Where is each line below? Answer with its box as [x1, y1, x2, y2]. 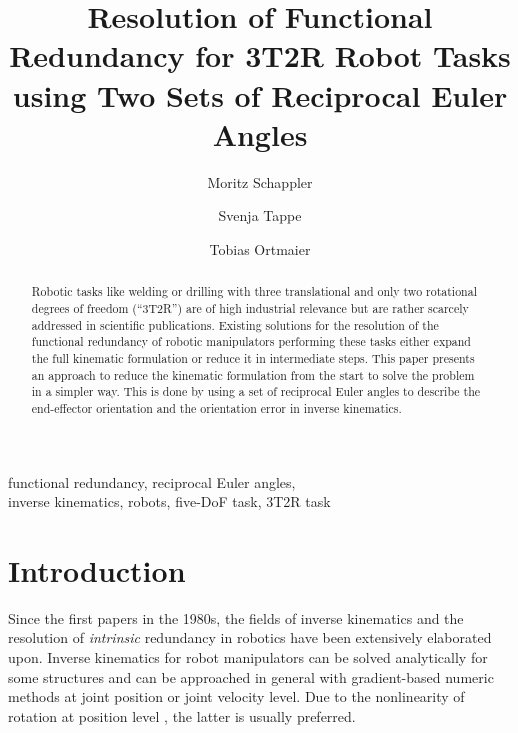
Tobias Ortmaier [209, 238, 311, 259]
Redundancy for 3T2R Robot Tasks [9, 35, 511, 76]
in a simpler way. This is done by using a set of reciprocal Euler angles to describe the [31, 383, 481, 400]
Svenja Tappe [218, 205, 302, 226]
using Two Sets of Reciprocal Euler [12, 74, 508, 115]
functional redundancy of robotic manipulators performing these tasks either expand [31, 333, 471, 350]
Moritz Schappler [207, 171, 313, 192]
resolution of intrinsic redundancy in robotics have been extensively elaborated [8, 627, 492, 648]
